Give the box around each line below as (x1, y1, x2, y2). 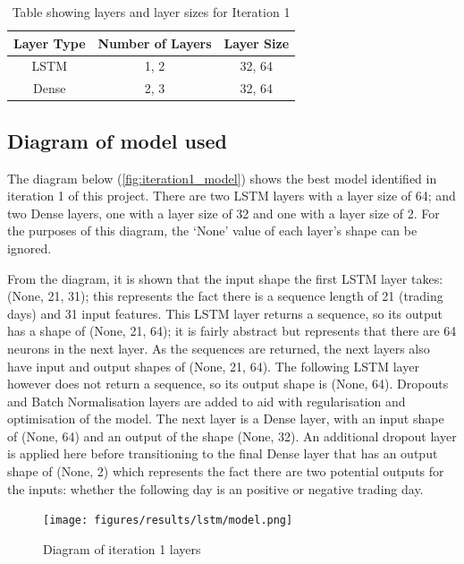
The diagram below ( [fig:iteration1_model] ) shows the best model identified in (7, 168, 437, 187)
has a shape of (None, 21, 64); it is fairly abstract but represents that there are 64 (7, 321, 457, 340)
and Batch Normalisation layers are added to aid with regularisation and (7, 391, 406, 410)
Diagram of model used (7, 126, 227, 154)
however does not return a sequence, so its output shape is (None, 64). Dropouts (7, 374, 449, 393)
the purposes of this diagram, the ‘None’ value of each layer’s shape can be (7, 221, 418, 240)
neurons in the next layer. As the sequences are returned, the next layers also (7, 338, 430, 357)
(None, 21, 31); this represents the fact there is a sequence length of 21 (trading (7, 286, 443, 305)
